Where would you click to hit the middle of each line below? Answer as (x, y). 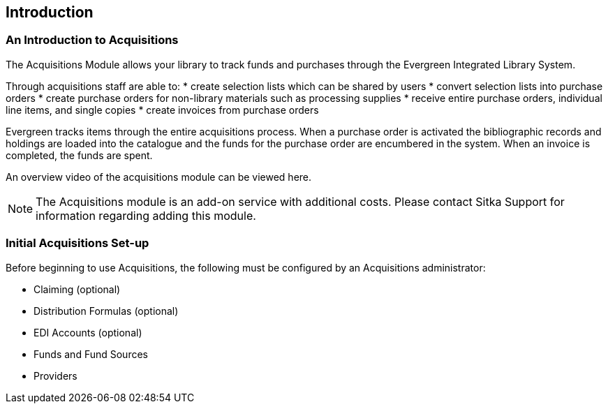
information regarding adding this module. (146, 215)
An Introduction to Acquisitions (92, 40)
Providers (55, 375)
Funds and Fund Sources (91, 354)
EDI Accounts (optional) (88, 332)
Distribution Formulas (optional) (106, 311)
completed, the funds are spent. (79, 155)
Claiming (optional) (77, 289)
